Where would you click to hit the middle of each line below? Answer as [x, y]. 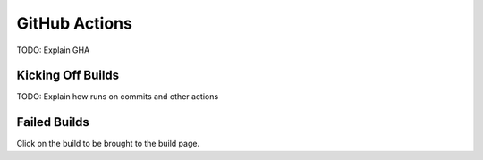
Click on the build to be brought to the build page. [108, 144]
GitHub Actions [75, 23]
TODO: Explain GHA [53, 50]
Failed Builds [53, 122]
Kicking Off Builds [68, 76]
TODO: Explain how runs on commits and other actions [118, 97]
